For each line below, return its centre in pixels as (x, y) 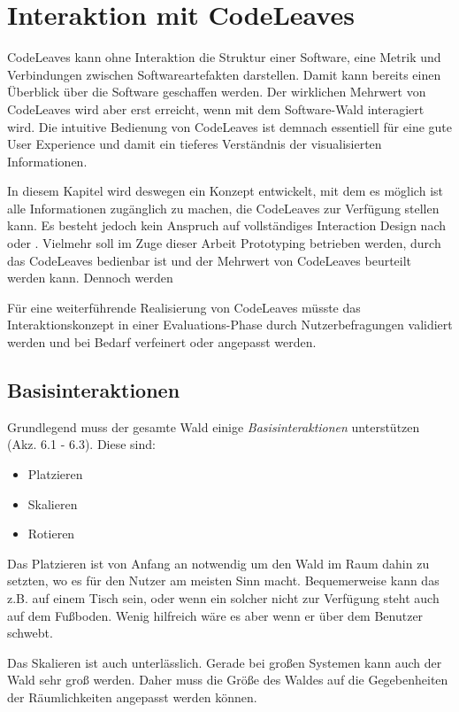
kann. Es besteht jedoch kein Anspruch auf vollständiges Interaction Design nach (227, 225)
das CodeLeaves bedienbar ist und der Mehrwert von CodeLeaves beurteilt (210, 260)
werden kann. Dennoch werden (90, 278)
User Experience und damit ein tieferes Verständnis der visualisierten (195, 144)
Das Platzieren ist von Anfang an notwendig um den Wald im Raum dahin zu (218, 563)
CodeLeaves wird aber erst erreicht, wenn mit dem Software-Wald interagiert (216, 108)
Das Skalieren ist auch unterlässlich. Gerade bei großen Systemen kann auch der (225, 662)
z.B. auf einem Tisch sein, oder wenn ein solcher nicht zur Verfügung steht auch (223, 597)
